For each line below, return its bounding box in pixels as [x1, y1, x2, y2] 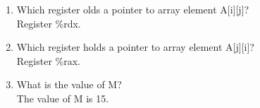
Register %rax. [16, 53, 80, 68]
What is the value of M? [16, 77, 122, 92]
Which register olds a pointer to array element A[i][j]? [16, 2, 249, 16]
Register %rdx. [16, 16, 81, 30]
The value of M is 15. [16, 90, 109, 105]
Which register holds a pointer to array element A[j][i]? [16, 40, 254, 54]
